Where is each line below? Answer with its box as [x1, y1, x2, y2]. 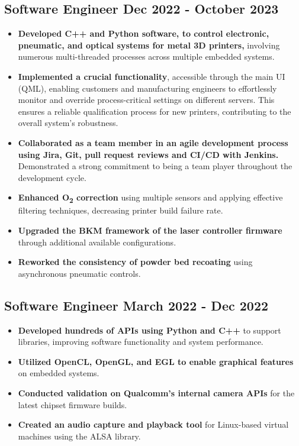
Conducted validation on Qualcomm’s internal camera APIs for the [18, 387, 295, 399]
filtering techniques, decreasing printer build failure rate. [18, 204, 223, 216]
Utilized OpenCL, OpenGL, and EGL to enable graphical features [18, 355, 294, 367]
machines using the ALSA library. [18, 429, 141, 442]
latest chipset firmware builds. [18, 398, 127, 411]
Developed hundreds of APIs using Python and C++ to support [18, 324, 281, 336]
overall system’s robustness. [18, 117, 118, 129]
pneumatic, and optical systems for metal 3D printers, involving [18, 38, 280, 51]
